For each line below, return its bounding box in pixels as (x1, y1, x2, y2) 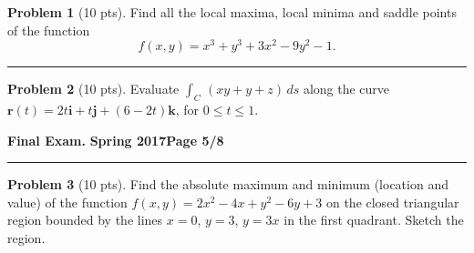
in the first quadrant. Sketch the (283, 210, 464, 229)
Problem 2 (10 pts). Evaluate (7, 79, 180, 98)
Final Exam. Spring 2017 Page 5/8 (7, 130, 224, 149)
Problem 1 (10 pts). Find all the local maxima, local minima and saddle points (7, 3, 457, 21)
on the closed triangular (325, 192, 459, 211)
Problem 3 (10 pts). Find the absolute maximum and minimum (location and (7, 175, 448, 194)
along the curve (303, 79, 390, 98)
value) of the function (7, 192, 128, 211)
